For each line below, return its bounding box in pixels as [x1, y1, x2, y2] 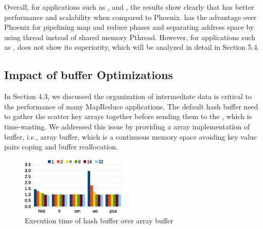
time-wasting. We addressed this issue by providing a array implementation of [4, 121, 250, 131]
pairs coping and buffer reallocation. [4, 141, 118, 152]
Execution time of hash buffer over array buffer [25, 215, 173, 226]
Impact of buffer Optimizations [4, 67, 173, 83]
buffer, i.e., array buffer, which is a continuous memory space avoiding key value [4, 131, 257, 142]
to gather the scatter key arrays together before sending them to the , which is [4, 111, 252, 122]
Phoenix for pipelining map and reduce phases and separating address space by [4, 22, 254, 32]
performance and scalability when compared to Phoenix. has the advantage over [4, 11, 257, 22]
